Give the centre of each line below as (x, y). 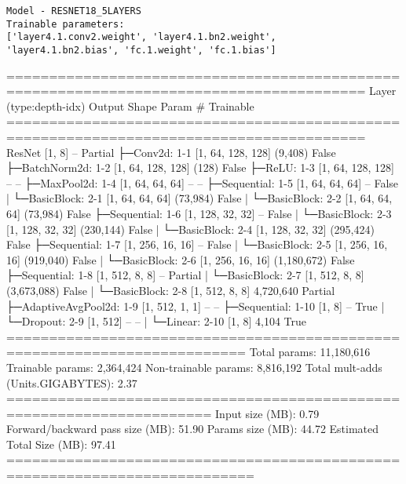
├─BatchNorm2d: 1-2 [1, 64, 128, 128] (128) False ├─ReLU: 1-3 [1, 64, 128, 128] (200, 167)
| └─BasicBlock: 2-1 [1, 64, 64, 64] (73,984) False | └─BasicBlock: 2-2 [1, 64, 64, (199, 198)
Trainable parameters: (66, 24)
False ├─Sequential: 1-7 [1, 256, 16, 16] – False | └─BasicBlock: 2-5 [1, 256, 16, (197, 244)
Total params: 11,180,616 (310, 352)
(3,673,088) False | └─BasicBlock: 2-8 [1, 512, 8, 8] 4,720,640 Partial (171, 290)
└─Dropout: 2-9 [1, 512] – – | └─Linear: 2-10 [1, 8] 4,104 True (157, 321)
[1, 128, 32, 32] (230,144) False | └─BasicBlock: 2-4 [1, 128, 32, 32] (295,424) (190, 229)
